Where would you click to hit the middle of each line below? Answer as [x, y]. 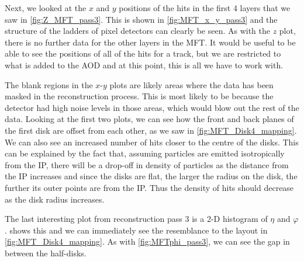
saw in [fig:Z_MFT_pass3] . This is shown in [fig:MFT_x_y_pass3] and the [141, 19]
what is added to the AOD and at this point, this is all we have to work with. [144, 65]
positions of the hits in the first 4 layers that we [205, 8]
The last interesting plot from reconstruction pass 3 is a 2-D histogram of [136, 219]
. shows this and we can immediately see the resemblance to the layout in [136, 230]
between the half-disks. [46, 253]
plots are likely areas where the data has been [191, 84]
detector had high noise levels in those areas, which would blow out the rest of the [152, 107]
